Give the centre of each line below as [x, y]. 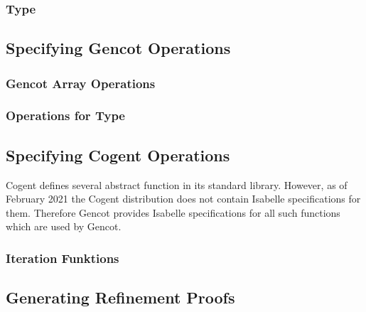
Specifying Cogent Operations [118, 155]
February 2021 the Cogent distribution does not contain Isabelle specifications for [183, 199]
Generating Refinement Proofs [120, 297]
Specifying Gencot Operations [118, 48]
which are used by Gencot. [64, 226]
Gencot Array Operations [81, 83]
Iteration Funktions [63, 258]
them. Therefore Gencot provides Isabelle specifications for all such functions [173, 212]
